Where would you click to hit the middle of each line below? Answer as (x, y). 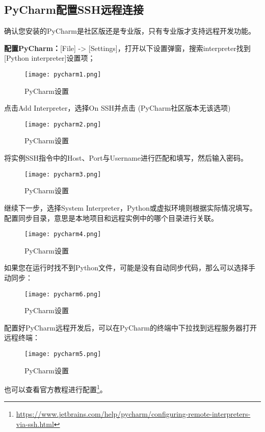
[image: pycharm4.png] (63, 234)
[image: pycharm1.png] (63, 74)
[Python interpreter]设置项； (50, 58)
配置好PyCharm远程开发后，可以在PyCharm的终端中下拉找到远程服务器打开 (130, 327)
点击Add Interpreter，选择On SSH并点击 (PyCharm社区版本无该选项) (117, 108)
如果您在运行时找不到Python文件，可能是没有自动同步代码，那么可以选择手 (130, 268)
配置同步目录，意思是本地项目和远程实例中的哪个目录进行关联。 (111, 218)
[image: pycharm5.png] (63, 354)
